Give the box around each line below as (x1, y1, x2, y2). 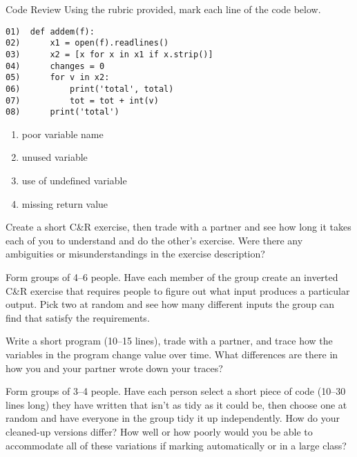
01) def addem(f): (6, 26, 95, 37)
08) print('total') (6, 107, 119, 117)
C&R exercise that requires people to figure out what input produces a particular (6, 283, 350, 298)
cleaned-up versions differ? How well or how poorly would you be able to (6, 424, 313, 438)
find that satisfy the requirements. (6, 310, 150, 324)
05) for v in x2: (6, 72, 110, 83)
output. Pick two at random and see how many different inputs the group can (6, 297, 335, 311)
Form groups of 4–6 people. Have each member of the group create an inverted (6, 270, 338, 284)
